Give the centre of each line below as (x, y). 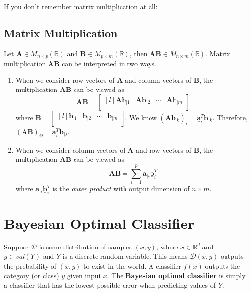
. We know (141, 118)
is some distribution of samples (85, 246)
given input (84, 275)
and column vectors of (158, 79)
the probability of (30, 265)
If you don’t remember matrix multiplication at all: (81, 6)
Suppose (16, 246)
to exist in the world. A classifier (132, 265)
